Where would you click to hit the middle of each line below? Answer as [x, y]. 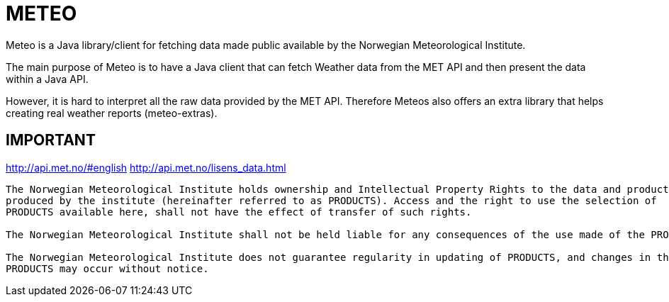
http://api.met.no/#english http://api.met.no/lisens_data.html [146, 167]
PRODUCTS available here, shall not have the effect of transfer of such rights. [239, 212]
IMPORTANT [51, 140]
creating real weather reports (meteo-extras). [112, 113]
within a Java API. [47, 79]
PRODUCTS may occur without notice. [107, 268]
